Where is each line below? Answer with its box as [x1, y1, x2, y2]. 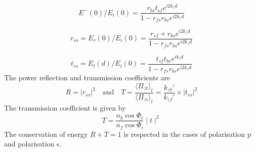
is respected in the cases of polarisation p [123, 128, 251, 139]
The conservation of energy [4, 128, 88, 139]
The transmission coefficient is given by [4, 102, 126, 113]
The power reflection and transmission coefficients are [4, 72, 171, 83]
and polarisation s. [4, 138, 62, 149]
